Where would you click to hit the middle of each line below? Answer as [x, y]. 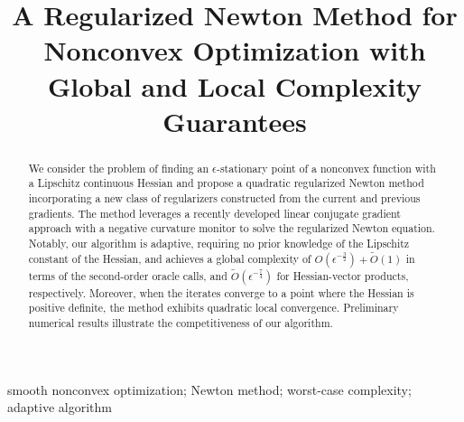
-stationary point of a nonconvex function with [326, 168]
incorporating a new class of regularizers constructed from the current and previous [224, 198]
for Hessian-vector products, [343, 275]
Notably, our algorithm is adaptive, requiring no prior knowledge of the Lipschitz [219, 244]
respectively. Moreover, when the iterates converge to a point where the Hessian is [221, 292]
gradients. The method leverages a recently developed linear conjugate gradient [214, 213]
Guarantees [235, 121]
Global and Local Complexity [234, 85]
